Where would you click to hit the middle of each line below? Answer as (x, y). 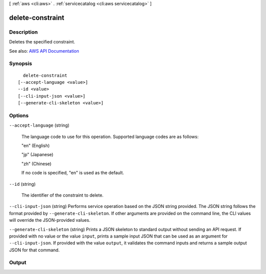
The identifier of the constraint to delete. (62, 195)
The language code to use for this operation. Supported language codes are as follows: (110, 137)
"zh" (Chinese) (36, 164)
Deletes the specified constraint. (42, 42)
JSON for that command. (34, 250)
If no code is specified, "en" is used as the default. (73, 173)
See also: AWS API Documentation (44, 51)
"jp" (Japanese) (37, 155)
